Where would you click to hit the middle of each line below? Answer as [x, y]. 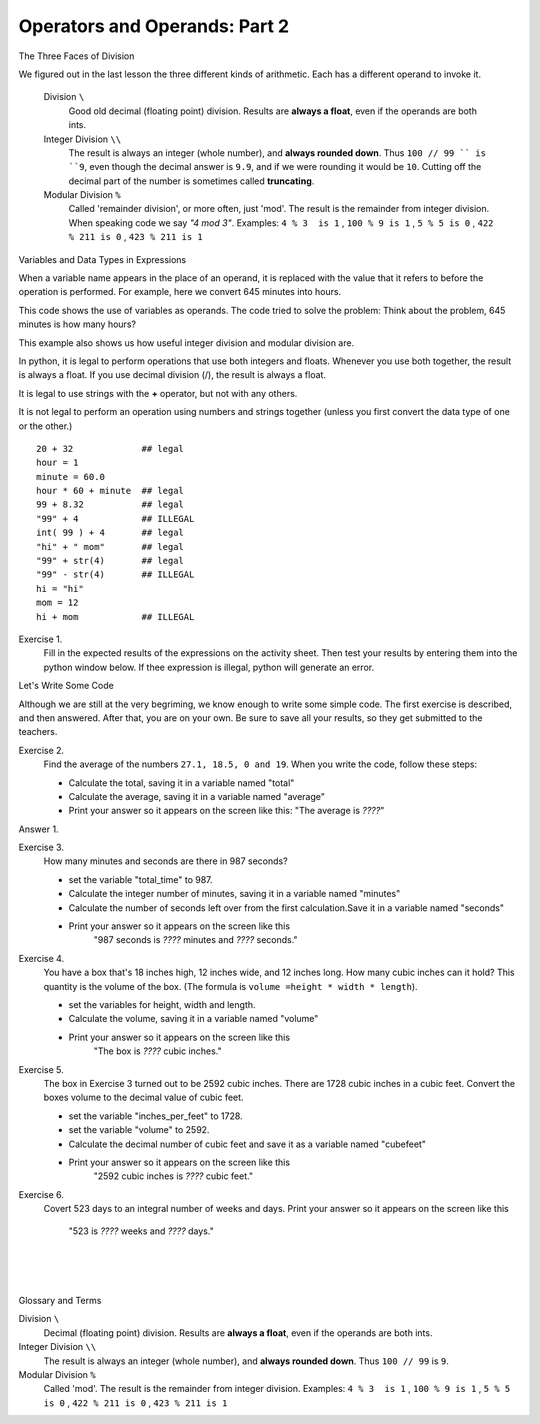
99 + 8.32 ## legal [110, 504]
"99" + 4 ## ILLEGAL [115, 518]
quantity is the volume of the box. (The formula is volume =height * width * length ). [231, 986]
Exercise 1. [40, 639]
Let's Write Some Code [66, 686]
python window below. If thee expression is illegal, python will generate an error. [209, 667]
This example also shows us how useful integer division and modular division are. [186, 342]
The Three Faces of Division [76, 56]
